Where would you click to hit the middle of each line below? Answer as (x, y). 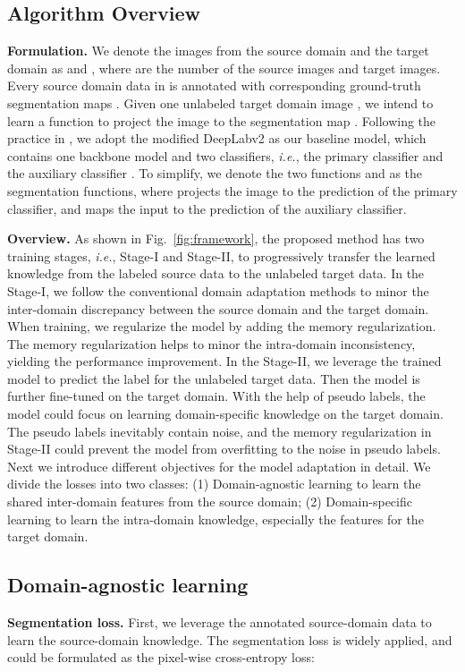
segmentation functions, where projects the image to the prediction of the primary (232, 190)
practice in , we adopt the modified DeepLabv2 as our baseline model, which (217, 138)
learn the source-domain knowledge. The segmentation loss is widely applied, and (230, 639)
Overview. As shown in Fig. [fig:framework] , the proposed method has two (216, 238)
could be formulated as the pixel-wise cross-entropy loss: (161, 657)
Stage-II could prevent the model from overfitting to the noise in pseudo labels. (224, 449)
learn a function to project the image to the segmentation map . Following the (222, 120)
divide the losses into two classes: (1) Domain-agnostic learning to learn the (214, 484)
